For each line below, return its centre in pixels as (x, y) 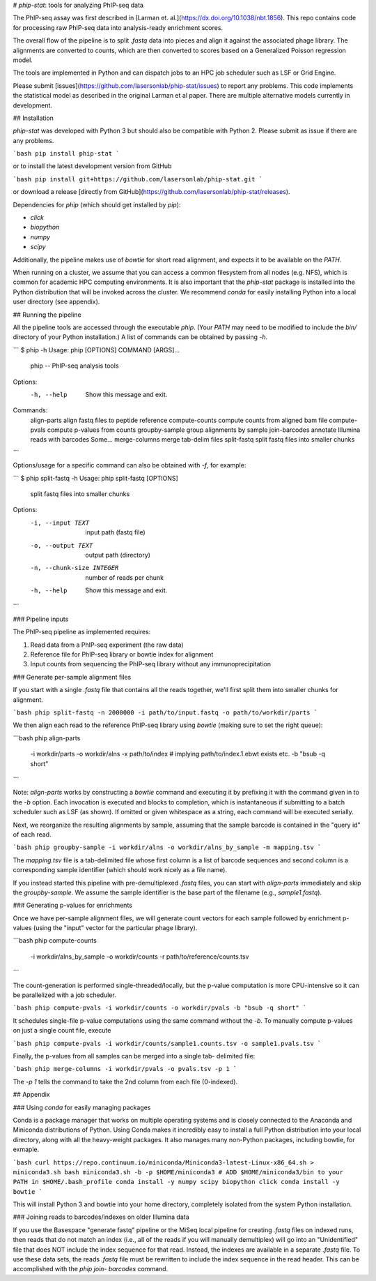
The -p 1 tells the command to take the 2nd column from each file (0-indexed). (125, 1081)
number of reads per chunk (124, 577)
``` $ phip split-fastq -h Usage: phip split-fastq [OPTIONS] (96, 478)
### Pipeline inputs (41, 619)
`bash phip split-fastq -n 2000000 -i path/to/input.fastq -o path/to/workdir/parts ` (165, 713)
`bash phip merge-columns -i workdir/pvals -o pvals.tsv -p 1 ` (125, 1069)
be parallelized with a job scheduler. (64, 995)
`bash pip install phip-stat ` (66, 154)
